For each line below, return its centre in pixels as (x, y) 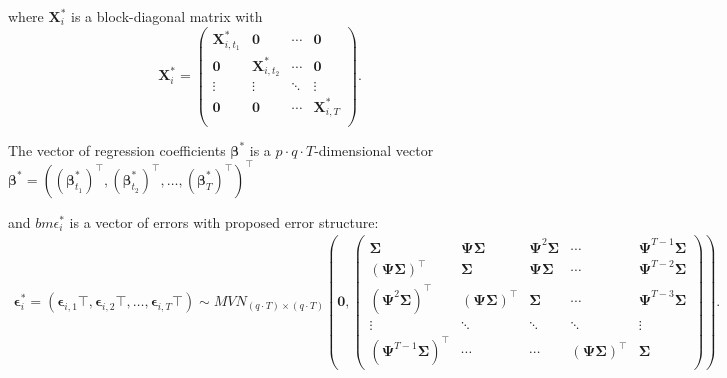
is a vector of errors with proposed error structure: (224, 221)
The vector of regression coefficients (117, 149)
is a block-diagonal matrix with (167, 16)
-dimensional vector (374, 149)
